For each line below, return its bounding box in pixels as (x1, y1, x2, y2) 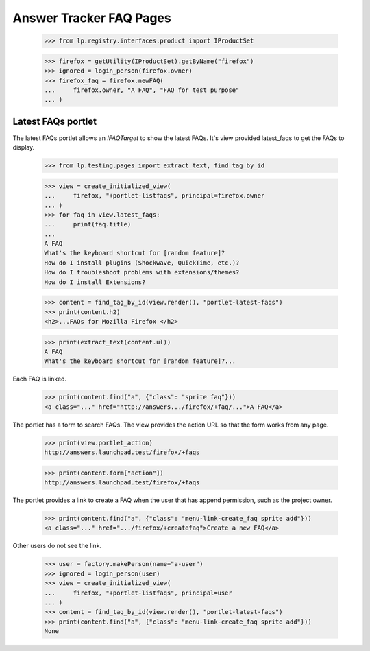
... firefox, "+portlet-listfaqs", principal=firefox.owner (44, 192, 265, 200)
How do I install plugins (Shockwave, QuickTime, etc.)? (44, 259, 240, 267)
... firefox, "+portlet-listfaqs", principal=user (44, 589, 232, 597)
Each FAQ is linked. (12, 375, 67, 383)
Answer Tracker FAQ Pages (12, 10, 171, 25)
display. (12, 143, 35, 152)
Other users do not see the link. (12, 542, 102, 550)
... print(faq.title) (44, 220, 132, 228)
